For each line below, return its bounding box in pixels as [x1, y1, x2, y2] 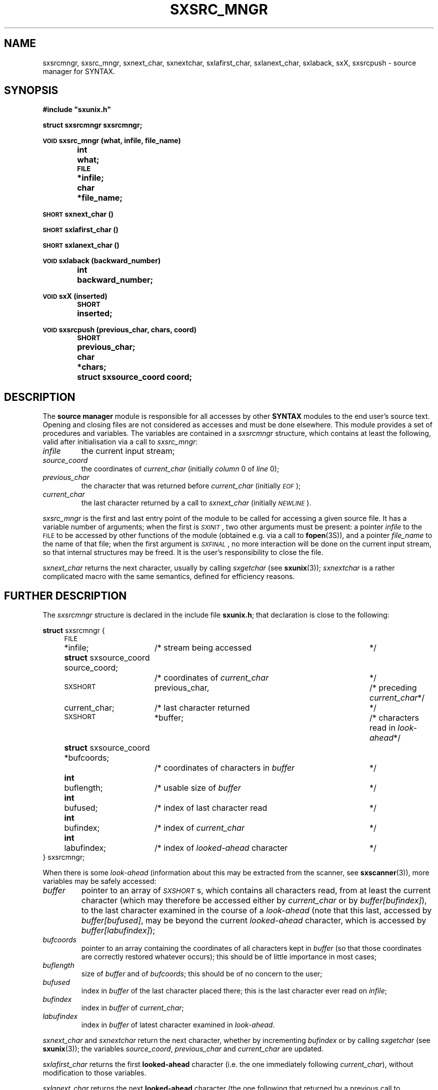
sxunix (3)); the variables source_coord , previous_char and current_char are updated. [42, 1044, 324, 1053]
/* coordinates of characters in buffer [154, 763, 295, 773]
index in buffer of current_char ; [81, 1003, 184, 1012]
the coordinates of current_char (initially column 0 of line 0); [81, 464, 279, 473]
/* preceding [369, 683, 417, 693]
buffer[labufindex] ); [81, 925, 155, 936]
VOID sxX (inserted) [42, 292, 107, 301]
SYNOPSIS [4, 84, 58, 97]
